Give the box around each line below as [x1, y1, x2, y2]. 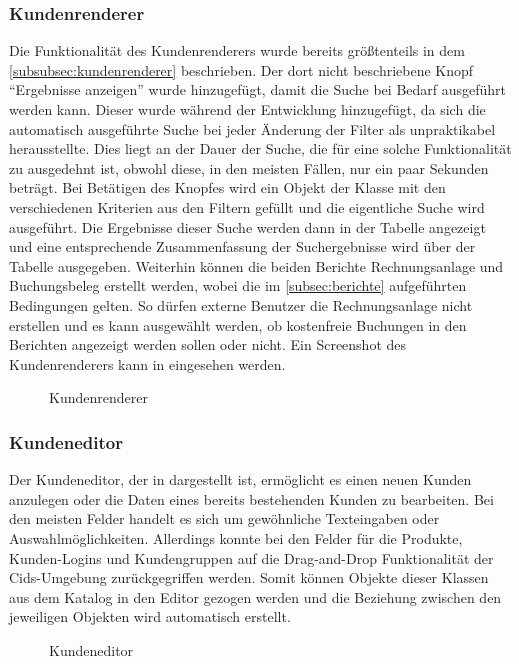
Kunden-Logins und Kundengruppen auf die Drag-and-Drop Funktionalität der [9, 547, 494, 568]
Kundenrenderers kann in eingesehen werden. [9, 353, 286, 374]
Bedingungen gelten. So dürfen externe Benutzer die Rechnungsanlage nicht [9, 294, 473, 315]
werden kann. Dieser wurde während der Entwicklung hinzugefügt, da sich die [9, 99, 486, 119]
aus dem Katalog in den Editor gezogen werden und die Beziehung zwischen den [9, 586, 502, 607]
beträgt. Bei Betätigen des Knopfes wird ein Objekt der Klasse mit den [9, 177, 446, 198]
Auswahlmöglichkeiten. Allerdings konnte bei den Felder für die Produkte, [9, 527, 463, 548]
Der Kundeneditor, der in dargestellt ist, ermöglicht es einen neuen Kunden [9, 469, 472, 490]
